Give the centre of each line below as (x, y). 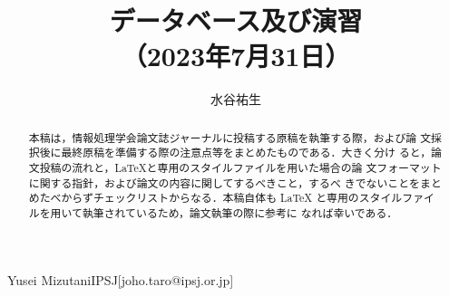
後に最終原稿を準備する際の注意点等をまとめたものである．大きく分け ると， (235, 153)
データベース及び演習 (236, 20)
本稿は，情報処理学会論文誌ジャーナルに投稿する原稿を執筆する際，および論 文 (230, 137)
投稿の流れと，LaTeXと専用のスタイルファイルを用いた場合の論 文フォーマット (240, 168)
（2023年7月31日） (236, 56)
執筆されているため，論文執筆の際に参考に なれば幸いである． (240, 212)
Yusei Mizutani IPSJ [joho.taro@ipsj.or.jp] (121, 279)
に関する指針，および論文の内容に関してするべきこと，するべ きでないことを (224, 182)
